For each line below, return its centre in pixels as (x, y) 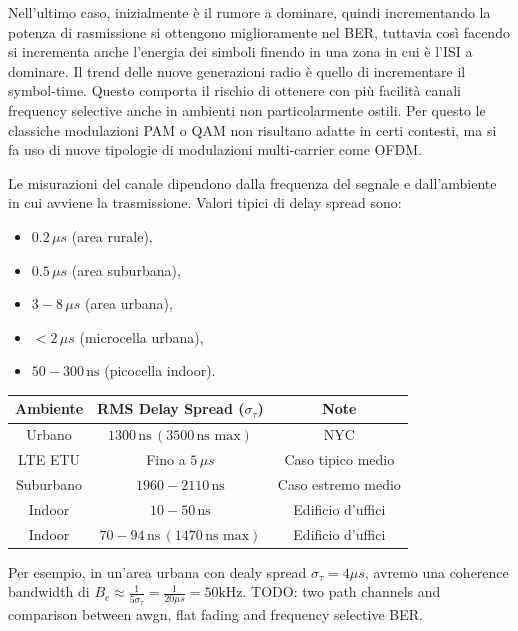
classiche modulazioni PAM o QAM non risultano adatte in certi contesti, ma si (252, 129)
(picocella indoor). (160, 370)
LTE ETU (49, 459)
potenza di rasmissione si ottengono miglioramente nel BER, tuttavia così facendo (259, 31)
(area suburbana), (126, 269)
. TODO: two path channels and (341, 591)
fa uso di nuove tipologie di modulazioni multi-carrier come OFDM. (215, 149)
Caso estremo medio (339, 483)
